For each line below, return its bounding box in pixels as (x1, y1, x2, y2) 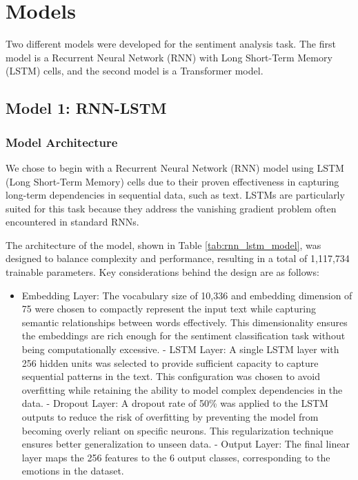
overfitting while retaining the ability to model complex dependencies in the (21, 382, 343, 397)
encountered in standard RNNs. (6, 214, 139, 229)
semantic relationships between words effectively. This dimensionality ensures (21, 314, 348, 329)
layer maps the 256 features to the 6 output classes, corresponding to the (21, 450, 330, 464)
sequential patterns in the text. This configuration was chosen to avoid (21, 369, 320, 383)
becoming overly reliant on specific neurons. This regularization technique (21, 423, 333, 437)
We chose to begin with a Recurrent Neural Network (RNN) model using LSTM (6, 160, 344, 174)
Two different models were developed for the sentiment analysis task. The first (6, 37, 336, 51)
